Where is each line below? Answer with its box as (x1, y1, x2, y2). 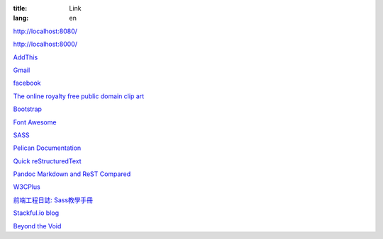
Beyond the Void (13, 221, 62, 230)
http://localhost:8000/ (13, 40, 78, 49)
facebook (13, 78, 42, 88)
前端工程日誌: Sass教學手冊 (13, 195, 94, 204)
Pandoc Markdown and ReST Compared (13, 170, 131, 178)
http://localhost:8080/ (13, 27, 78, 35)
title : (13, 4, 28, 12)
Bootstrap (13, 105, 43, 113)
